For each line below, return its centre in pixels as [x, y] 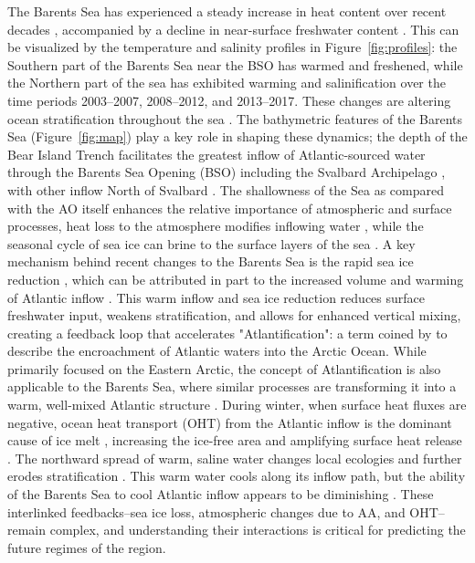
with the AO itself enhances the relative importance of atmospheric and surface [230, 208]
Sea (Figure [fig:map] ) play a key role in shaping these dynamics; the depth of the [237, 136]
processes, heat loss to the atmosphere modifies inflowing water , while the [216, 226]
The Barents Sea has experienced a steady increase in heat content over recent [227, 11]
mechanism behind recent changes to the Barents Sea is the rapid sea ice [211, 261]
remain [27, 530]
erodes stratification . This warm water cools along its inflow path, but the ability [237, 476]
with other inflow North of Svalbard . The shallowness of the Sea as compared [226, 189]
